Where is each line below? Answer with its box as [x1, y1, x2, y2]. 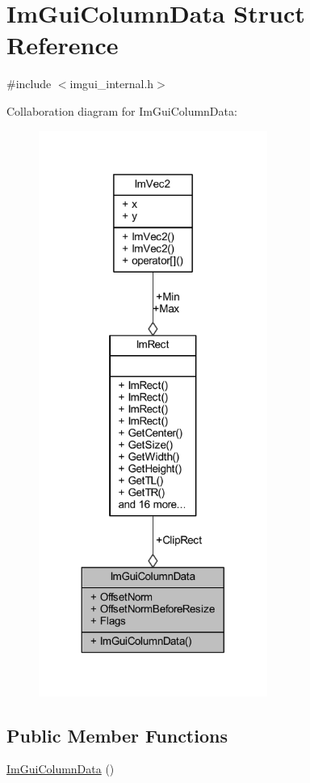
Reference [6, 28, 119, 61]
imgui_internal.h [69, 75, 154, 92]
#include [6, 75, 52, 92]
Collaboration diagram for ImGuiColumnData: [6, 102, 237, 119]
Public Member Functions [6, 722, 228, 747]
